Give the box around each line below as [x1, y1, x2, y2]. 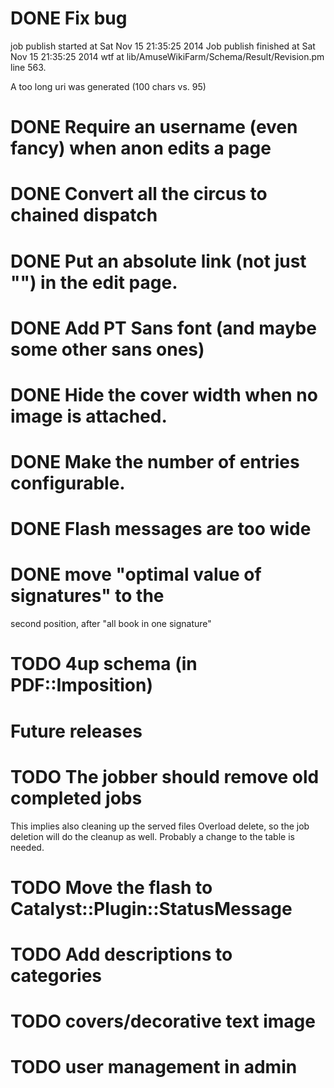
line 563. [10, 61, 47, 73]
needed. [10, 841, 45, 853]
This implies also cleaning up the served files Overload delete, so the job [10, 820, 310, 832]
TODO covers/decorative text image [10, 1010, 316, 1033]
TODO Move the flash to [10, 876, 213, 899]
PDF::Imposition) [10, 674, 154, 697]
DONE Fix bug [10, 7, 128, 30]
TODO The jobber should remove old [10, 765, 320, 788]
